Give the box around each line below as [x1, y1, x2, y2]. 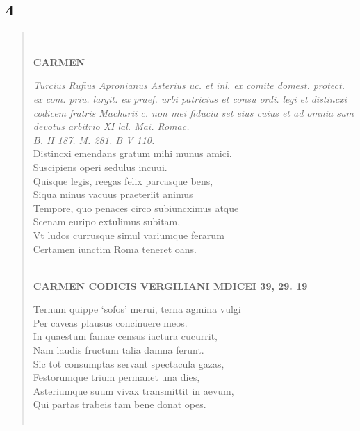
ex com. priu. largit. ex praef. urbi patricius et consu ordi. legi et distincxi [33, 91, 347, 106]
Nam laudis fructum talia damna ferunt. [33, 343, 204, 357]
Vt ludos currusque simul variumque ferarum [33, 227, 224, 242]
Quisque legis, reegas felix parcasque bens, [33, 173, 213, 188]
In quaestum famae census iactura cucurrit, [33, 329, 218, 343]
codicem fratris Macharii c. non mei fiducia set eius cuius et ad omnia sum [33, 105, 354, 120]
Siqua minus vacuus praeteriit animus [33, 187, 193, 202]
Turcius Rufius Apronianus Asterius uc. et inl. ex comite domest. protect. [33, 78, 345, 92]
